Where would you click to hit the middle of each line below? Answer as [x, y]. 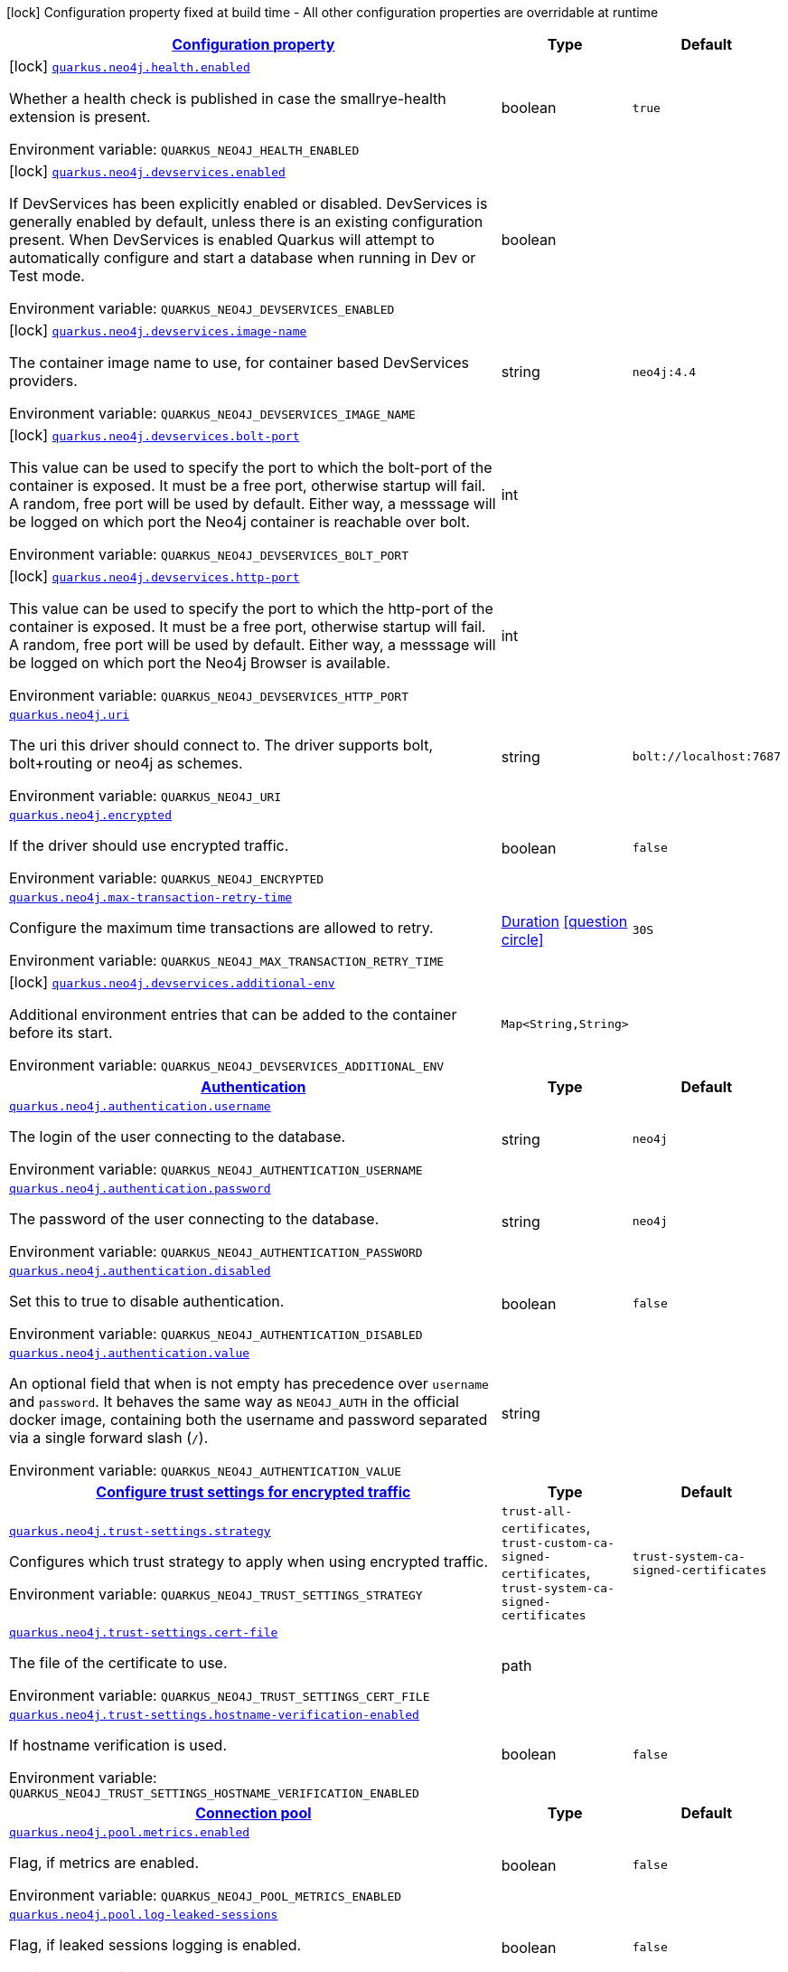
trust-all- [537, 1511]
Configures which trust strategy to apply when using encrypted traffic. [249, 1561]
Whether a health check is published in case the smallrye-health [228, 99]
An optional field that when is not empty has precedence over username [249, 1383]
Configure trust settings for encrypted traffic [253, 1492]
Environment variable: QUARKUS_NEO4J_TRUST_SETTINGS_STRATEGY [216, 1594]
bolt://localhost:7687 [706, 756]
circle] [522, 939]
